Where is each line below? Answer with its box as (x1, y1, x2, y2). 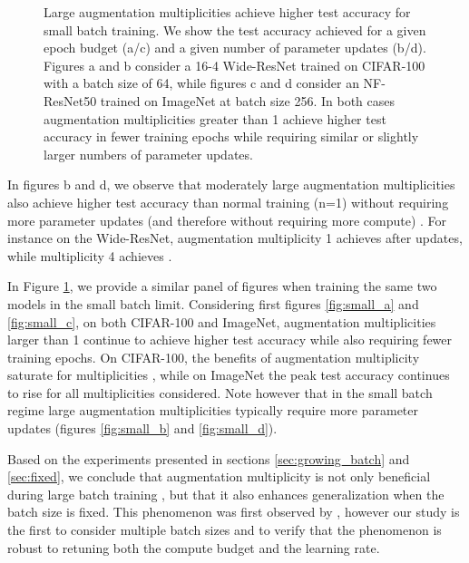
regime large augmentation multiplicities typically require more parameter (7, 401, 419, 420)
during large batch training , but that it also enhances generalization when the (7, 484, 445, 503)
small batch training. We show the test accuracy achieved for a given (44, 20, 426, 39)
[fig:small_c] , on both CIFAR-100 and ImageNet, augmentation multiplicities (7, 312, 436, 331)
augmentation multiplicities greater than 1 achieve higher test (44, 109, 386, 128)
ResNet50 (44, 91, 97, 110)
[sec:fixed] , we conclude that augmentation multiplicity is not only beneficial (7, 467, 431, 486)
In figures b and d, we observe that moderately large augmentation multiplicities (7, 175, 455, 194)
